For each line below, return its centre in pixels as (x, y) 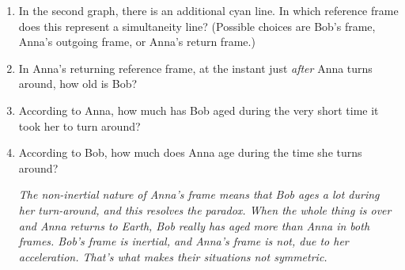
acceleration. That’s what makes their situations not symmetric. (173, 256)
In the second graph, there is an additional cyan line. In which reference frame (208, 10)
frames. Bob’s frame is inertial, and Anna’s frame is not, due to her (184, 241)
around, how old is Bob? (78, 84)
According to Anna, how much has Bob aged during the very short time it (199, 110)
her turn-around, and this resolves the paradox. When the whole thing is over (205, 209)
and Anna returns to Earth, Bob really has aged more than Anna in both (194, 225)
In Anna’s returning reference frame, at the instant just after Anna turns (195, 68)
